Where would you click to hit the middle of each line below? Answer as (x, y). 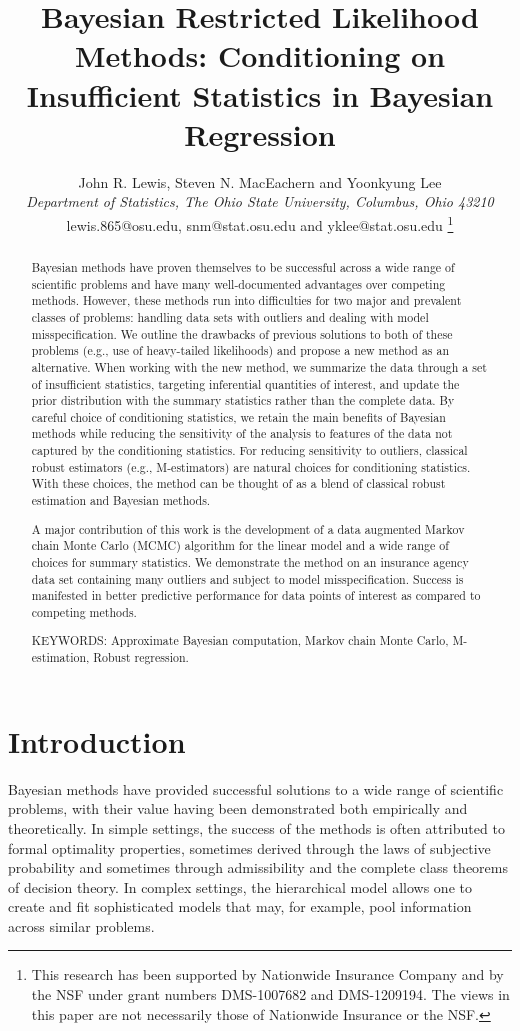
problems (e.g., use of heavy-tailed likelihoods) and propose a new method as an (240, 350)
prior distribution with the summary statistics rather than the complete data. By (243, 400)
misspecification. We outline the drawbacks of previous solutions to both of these (242, 333)
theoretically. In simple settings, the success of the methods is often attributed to (256, 827)
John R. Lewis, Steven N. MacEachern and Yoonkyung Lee (260, 181)
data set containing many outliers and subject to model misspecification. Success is (247, 578)
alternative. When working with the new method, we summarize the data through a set (259, 366)
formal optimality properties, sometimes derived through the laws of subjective (249, 847)
